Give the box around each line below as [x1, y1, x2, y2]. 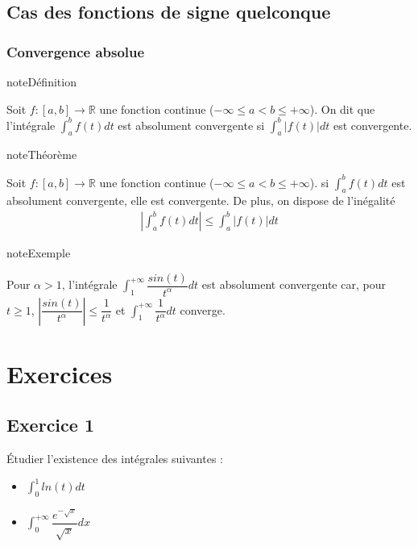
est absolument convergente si [118, 116, 265, 133]
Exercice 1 [6, 412, 94, 437]
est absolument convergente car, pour [201, 276, 386, 293]
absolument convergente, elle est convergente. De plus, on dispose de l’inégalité [6, 192, 395, 209]
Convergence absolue [6, 41, 145, 61]
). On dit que [309, 100, 375, 117]
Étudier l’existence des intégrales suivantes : [6, 450, 223, 467]
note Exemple [6, 244, 71, 261]
